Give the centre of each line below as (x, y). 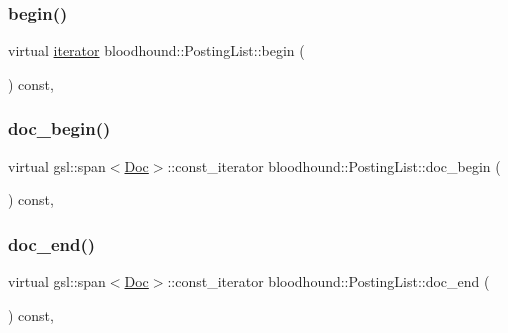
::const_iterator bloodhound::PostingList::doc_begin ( (334, 165)
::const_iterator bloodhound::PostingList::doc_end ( (328, 281)
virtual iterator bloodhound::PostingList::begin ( (156, 50)
